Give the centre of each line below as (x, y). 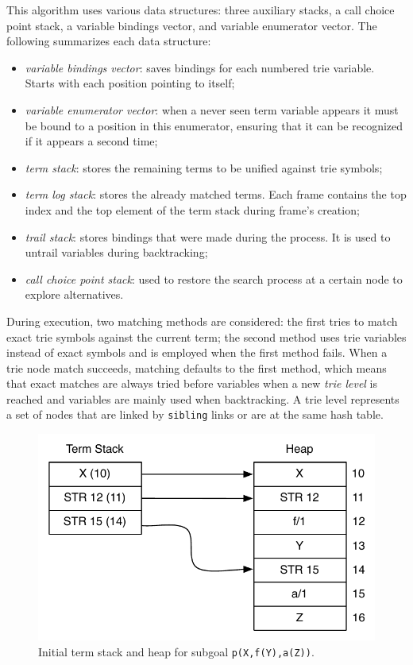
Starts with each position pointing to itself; (130, 83)
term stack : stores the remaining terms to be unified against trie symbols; (204, 167)
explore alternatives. (74, 294)
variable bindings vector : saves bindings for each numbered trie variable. (200, 67)
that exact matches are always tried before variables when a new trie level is (192, 383)
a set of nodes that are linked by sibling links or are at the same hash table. (195, 414)
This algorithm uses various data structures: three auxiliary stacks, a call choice (201, 10)
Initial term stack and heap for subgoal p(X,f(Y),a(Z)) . (176, 651)
